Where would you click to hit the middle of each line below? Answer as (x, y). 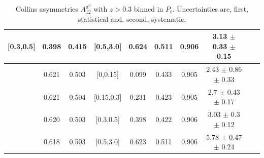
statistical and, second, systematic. (132, 18)
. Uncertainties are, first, (210, 9)
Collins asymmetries (47, 9)
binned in (148, 9)
